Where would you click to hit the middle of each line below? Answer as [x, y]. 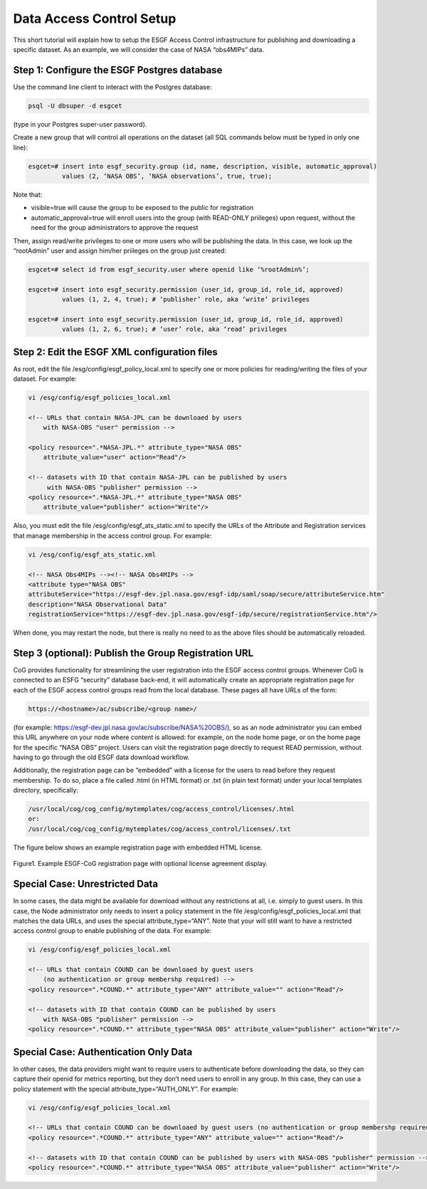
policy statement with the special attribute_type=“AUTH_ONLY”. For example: [126, 1089]
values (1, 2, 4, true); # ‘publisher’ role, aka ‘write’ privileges [185, 300]
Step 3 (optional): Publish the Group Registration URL [133, 653]
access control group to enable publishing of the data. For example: [112, 931]
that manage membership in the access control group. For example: [112, 535]
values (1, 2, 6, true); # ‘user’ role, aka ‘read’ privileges [174, 329]
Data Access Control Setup [95, 19]
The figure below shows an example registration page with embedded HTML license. [138, 847]
